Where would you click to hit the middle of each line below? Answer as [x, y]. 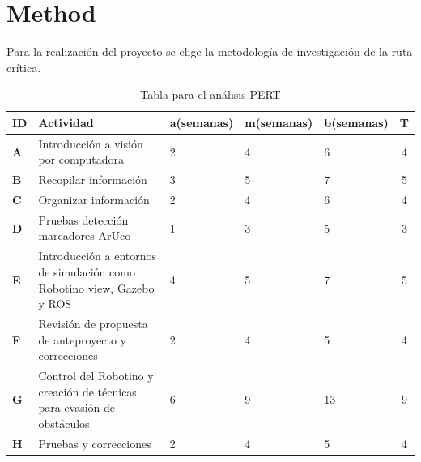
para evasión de [77, 407]
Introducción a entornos [98, 256]
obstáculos [64, 423]
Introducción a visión [91, 143]
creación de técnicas [87, 391]
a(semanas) [202, 122]
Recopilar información [93, 180]
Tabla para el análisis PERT [210, 94]
